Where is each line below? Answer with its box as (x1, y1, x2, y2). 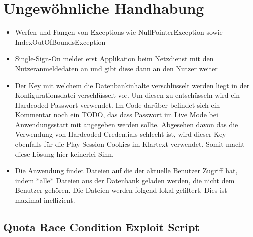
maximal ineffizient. (15, 195, 75, 205)
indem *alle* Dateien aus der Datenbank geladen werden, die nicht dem (15, 175, 235, 185)
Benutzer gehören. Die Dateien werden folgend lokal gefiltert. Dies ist (15, 185, 227, 195)
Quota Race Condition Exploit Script (3, 219, 200, 235)
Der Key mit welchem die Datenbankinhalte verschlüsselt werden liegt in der (15, 80, 250, 90)
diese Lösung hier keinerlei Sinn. (15, 148, 114, 159)
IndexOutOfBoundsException (15, 36, 106, 47)
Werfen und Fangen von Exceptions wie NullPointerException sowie (15, 27, 223, 37)
